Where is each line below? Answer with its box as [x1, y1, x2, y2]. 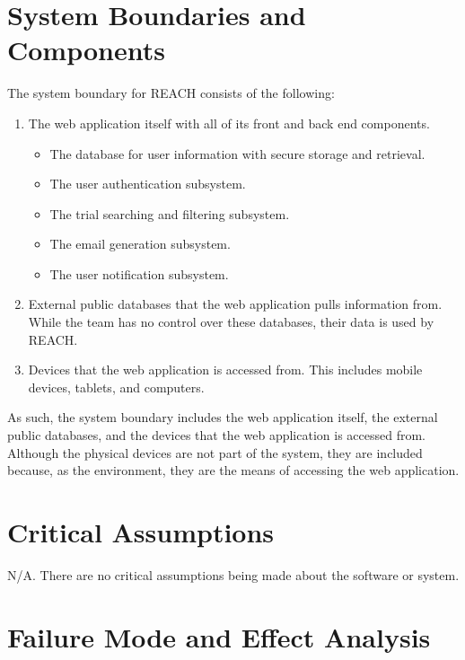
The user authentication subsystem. [49, 174, 246, 193]
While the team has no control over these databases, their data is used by [28, 312, 434, 331]
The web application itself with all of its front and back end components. [28, 113, 430, 132]
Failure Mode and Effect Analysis [7, 618, 431, 655]
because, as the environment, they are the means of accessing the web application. [7, 461, 460, 480]
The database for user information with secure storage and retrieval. [49, 144, 426, 163]
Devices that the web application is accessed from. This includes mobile [28, 360, 423, 379]
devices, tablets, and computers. [28, 377, 205, 396]
